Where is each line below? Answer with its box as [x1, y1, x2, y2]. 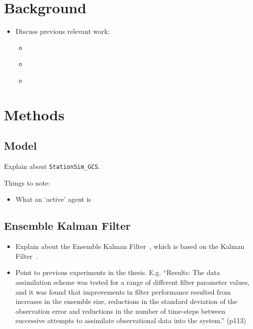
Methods [4, 104, 65, 124]
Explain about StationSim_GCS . [4, 161, 101, 171]
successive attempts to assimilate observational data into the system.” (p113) [15, 315, 246, 326]
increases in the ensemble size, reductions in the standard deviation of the [15, 296, 237, 306]
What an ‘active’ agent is [15, 194, 91, 204]
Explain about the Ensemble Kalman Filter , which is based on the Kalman [15, 241, 245, 251]
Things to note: [4, 177, 51, 188]
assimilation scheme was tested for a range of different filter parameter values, [15, 276, 250, 287]
